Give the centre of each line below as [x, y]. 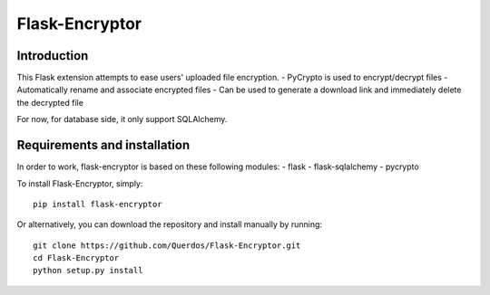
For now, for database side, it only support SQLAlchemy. [122, 119]
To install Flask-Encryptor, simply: [80, 183]
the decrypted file [50, 102]
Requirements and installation [103, 145]
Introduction [53, 56]
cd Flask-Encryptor [76, 258]
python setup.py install [88, 271]
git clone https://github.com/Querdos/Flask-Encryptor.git [167, 245]
